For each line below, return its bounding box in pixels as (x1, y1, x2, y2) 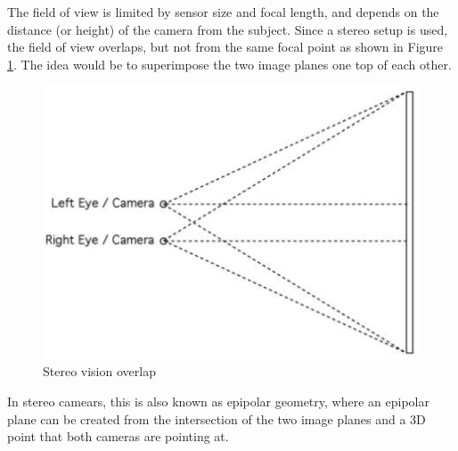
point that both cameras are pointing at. (7, 427, 229, 446)
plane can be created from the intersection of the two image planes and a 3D (7, 409, 426, 428)
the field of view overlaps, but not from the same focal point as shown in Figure (7, 37, 444, 56)
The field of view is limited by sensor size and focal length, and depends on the (7, 3, 439, 20)
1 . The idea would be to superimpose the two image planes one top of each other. (7, 54, 452, 73)
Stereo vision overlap (43, 362, 156, 381)
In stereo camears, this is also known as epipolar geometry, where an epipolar (7, 391, 429, 410)
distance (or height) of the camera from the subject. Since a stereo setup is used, (7, 20, 448, 38)
